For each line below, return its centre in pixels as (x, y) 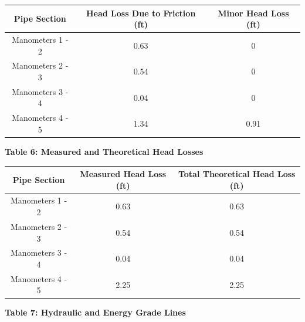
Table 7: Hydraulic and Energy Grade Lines (95, 312)
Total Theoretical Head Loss (237, 174)
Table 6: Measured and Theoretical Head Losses (104, 151)
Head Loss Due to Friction (141, 13)
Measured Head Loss (123, 174)
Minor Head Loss (253, 13)
